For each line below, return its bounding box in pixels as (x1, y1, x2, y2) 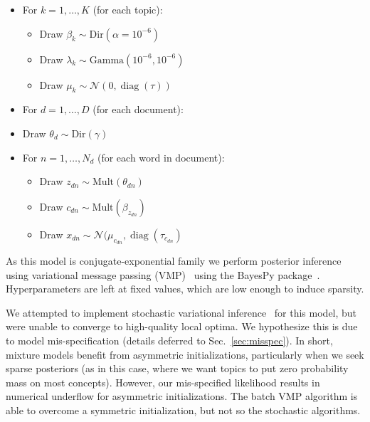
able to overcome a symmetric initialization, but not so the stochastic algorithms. (6, 402, 361, 417)
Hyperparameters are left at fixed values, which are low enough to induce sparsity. (6, 281, 364, 296)
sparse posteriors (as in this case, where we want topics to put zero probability (6, 361, 349, 376)
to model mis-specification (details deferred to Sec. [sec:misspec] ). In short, (6, 332, 333, 347)
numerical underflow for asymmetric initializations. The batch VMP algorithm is (6, 389, 358, 403)
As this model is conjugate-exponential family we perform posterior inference (6, 253, 342, 268)
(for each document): (92, 102, 184, 117)
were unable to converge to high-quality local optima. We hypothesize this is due (6, 319, 358, 334)
